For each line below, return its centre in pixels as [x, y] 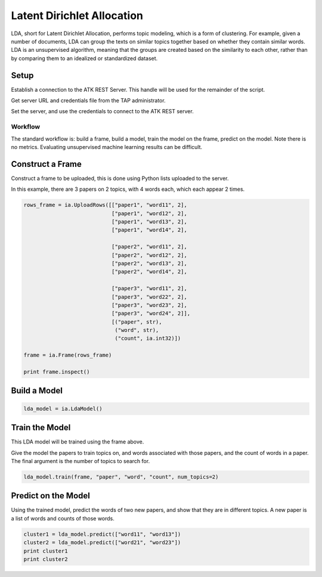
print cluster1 [46, 551]
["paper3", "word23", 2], [149, 305]
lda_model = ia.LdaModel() [63, 409]
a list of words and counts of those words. [63, 518]
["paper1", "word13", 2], [149, 221]
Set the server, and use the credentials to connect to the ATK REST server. [102, 111]
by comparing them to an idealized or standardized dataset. [84, 58]
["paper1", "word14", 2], [149, 230]
